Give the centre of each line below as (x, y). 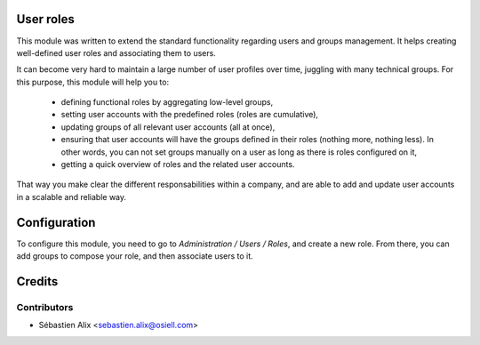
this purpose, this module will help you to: (92, 82)
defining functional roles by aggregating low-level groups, (167, 102)
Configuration (56, 222)
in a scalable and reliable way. (72, 197)
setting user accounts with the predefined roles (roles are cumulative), (190, 115)
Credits (37, 281)
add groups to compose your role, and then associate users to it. (135, 256)
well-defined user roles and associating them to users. (116, 52)
